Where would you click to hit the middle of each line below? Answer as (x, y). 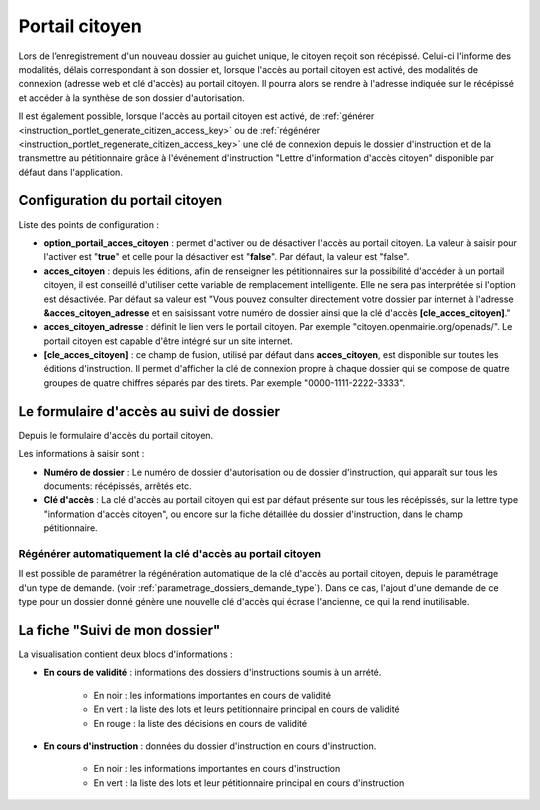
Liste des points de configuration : (89, 224)
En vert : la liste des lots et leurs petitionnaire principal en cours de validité (246, 709)
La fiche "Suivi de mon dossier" (119, 630)
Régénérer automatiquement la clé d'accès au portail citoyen (170, 553)
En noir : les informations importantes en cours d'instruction (217, 769)
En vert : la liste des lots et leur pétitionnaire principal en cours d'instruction (249, 782)
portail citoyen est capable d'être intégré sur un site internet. (168, 341)
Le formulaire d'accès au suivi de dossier (149, 411)
